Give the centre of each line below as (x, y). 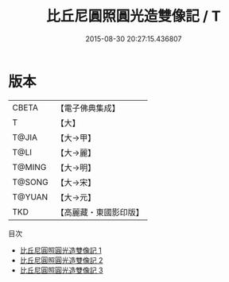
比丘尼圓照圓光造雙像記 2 (61, 260)
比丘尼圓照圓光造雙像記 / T (134, 16)
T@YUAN (30, 197)
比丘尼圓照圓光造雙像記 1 (60, 250)
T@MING (29, 167)
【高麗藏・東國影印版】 (100, 212)
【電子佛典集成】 (88, 108)
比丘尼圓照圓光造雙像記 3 (61, 270)
